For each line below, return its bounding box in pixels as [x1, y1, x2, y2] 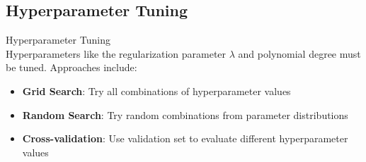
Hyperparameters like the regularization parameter [6, 46, 227, 61]
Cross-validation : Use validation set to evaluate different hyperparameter [22, 131, 348, 146]
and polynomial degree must [238, 46, 361, 61]
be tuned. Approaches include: [6, 60, 137, 75]
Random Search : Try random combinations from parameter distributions [22, 107, 348, 122]
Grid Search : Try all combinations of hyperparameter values [22, 83, 291, 98]
